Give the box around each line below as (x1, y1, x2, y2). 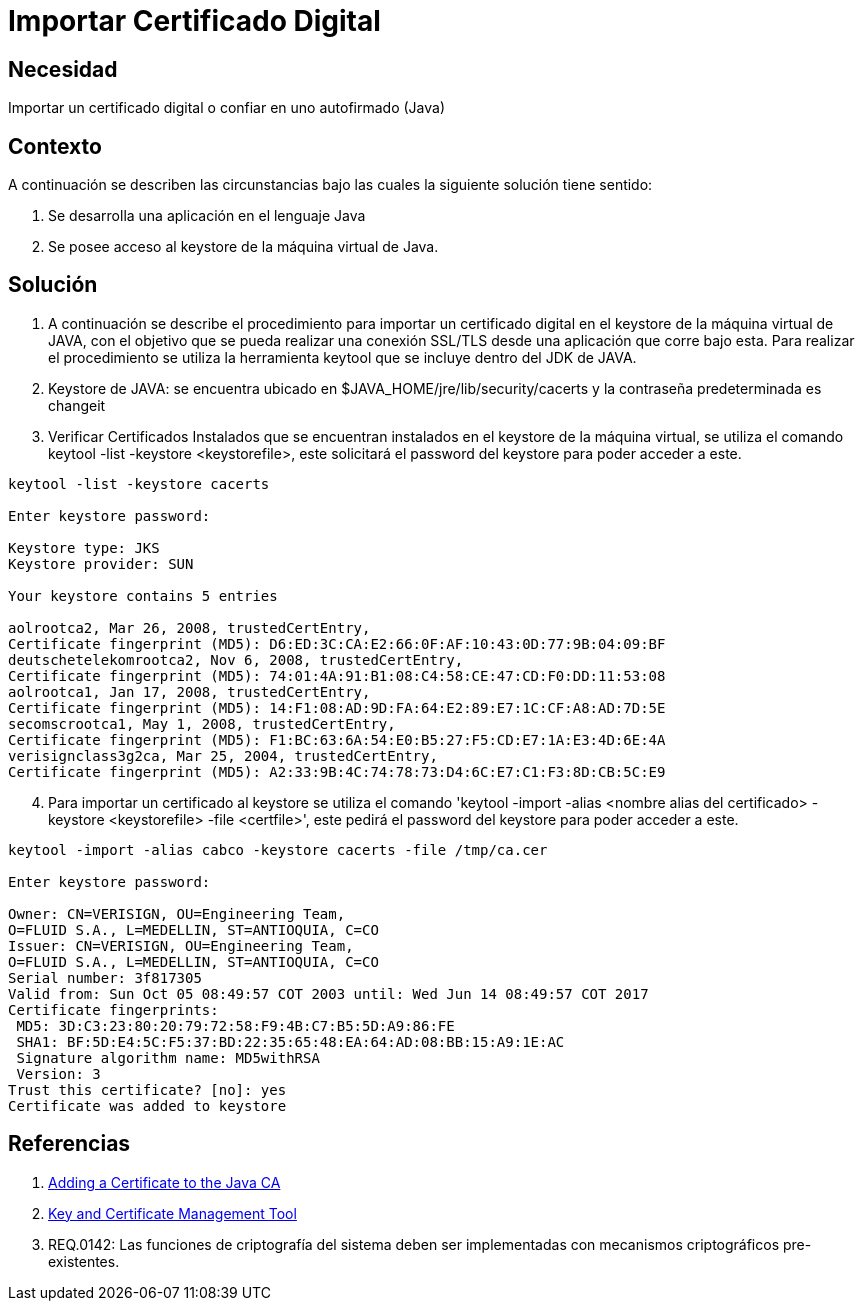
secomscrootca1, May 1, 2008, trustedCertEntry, (8, 715, 396, 732)
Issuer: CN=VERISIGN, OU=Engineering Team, (8, 937, 354, 954)
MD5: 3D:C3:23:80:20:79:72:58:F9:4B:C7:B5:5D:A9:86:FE (16, 1017, 455, 1034)
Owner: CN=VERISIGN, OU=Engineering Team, (8, 905, 346, 922)
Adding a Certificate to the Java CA (48, 1173, 281, 1191)
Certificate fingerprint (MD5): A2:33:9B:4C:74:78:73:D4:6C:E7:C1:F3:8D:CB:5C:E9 (8, 763, 666, 780)
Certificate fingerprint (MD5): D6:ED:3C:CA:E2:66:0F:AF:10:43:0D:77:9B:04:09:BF (8, 635, 666, 652)
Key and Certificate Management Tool (48, 1204, 297, 1222)
